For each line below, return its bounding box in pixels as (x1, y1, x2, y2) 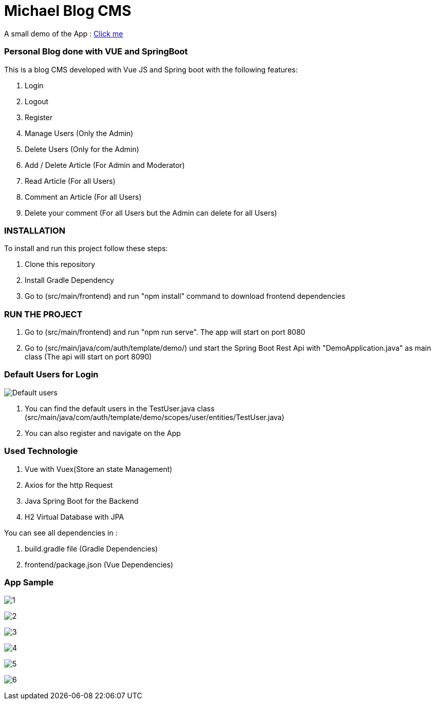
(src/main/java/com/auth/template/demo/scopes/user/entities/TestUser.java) (25, 412, 285, 422)
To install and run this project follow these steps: (4, 244, 168, 253)
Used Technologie (4, 446, 78, 456)
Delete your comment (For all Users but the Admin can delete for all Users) (25, 208, 277, 217)
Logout (25, 97, 49, 106)
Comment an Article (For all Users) (25, 192, 142, 201)
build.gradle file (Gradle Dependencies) (25, 544, 158, 553)
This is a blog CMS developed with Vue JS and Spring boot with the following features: (4, 65, 298, 74)
